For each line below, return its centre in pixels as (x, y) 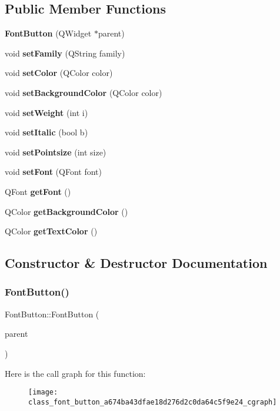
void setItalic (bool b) (46, 132)
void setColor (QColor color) (59, 73)
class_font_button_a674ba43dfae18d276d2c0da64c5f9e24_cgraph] (153, 402)
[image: (43, 392)
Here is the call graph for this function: (75, 373)
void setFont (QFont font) (53, 172)
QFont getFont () (38, 191)
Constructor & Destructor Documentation (136, 263)
